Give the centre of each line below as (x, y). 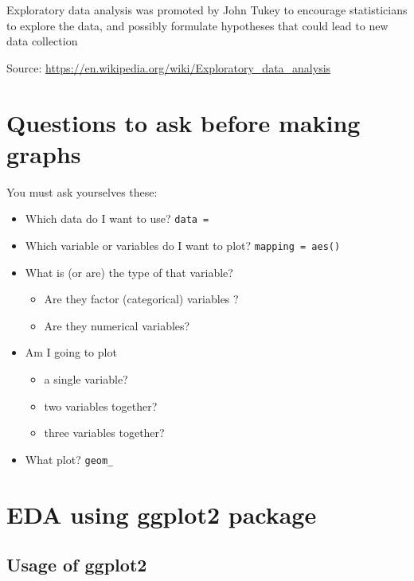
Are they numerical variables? (117, 325)
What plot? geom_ (69, 459)
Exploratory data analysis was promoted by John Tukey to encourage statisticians (207, 10)
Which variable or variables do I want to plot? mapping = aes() (183, 245)
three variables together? (104, 433)
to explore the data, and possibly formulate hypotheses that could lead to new (197, 25)
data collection (42, 41)
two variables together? (101, 406)
